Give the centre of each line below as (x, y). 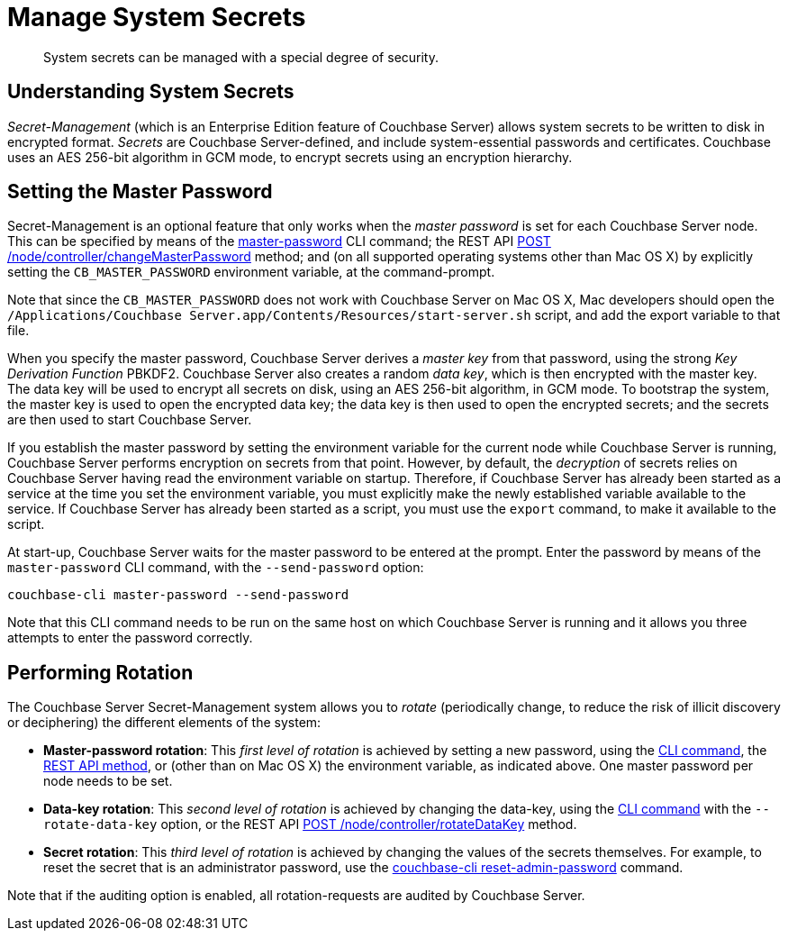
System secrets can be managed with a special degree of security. (241, 57)
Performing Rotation (100, 672)
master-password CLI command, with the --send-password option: (216, 568)
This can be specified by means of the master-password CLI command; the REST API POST (279, 241)
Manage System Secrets (157, 17)
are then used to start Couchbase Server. (130, 420)
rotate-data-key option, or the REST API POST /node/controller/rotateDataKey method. (310, 824)
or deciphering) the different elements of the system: (164, 723)
